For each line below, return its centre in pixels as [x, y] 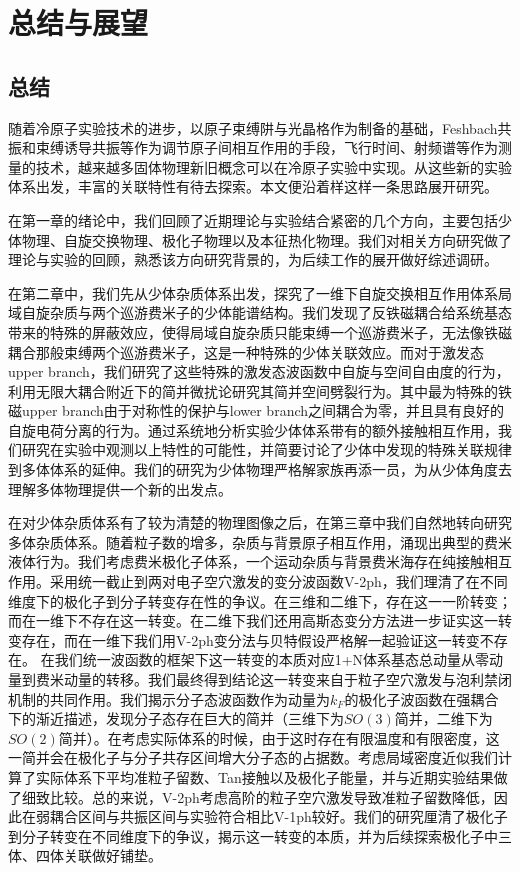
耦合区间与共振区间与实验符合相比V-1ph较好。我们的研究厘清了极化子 [278, 816]
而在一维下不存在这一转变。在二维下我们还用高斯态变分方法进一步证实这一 [253, 620]
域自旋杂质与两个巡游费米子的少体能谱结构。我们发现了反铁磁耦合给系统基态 [260, 312]
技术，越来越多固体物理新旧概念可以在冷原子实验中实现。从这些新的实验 [273, 166]
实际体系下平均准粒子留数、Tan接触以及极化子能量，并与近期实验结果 [264, 776]
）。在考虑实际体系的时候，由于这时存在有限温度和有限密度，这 [293, 737]
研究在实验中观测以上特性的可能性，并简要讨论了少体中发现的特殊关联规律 [266, 449]
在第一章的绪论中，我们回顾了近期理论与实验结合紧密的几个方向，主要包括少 [260, 219]
